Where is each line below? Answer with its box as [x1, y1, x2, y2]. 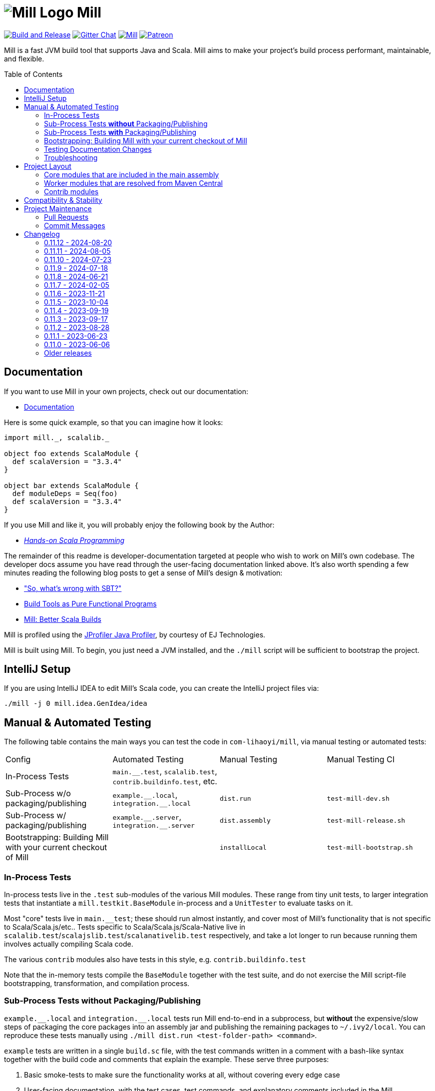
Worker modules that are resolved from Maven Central [44, 178, 223, 187]
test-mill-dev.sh [327, 794, 390, 802]
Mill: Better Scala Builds [24, 614, 101, 623]
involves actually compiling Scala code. [4, 940, 133, 949]
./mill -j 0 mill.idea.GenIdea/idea [4, 699, 147, 708]
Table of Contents [4, 69, 63, 78]
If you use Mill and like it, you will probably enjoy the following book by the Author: [4, 520, 275, 529]
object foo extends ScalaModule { [4, 449, 139, 458]
